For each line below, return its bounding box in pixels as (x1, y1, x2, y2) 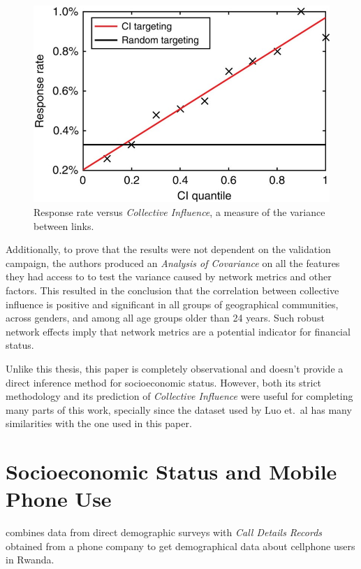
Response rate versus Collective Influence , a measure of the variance (34, 205, 325, 219)
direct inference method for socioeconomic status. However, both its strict (6, 375, 322, 389)
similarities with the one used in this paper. (6, 416, 192, 431)
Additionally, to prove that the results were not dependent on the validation (6, 242, 331, 257)
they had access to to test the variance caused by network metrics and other (6, 269, 332, 284)
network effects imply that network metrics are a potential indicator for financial (6, 324, 351, 338)
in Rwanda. (6, 552, 54, 567)
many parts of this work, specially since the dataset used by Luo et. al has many (6, 402, 352, 417)
